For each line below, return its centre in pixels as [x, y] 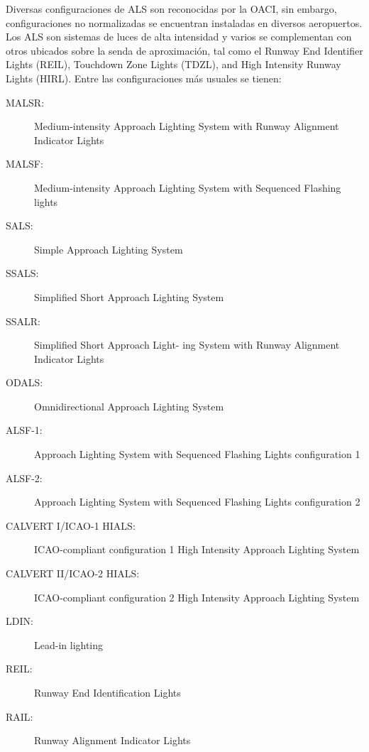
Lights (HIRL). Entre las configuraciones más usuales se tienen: [144, 78]
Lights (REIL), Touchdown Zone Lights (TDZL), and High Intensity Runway [174, 64]
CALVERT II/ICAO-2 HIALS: [73, 573]
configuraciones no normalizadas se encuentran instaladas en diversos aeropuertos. [184, 22]
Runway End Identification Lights [108, 692]
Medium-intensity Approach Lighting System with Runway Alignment [187, 126]
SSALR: [23, 321]
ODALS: [24, 382]
